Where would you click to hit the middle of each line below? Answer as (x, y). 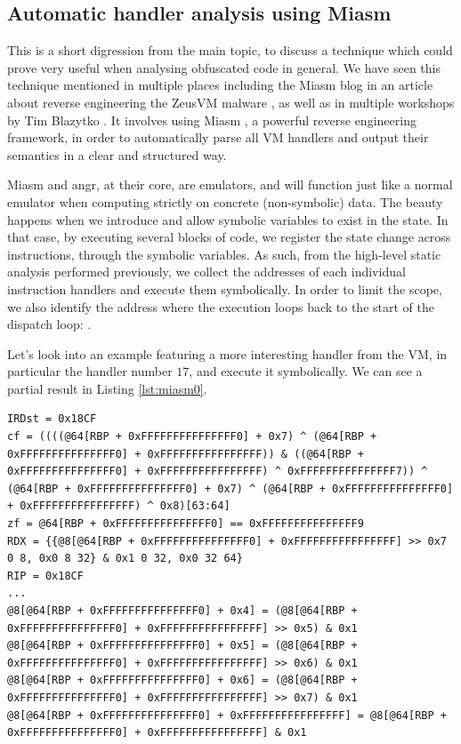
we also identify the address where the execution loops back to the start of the (221, 306)
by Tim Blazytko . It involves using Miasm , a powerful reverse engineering (212, 120)
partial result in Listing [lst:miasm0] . (107, 388)
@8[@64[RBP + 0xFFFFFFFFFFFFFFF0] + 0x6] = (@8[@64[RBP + (182, 680)
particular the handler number (90, 371)
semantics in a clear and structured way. (117, 154)
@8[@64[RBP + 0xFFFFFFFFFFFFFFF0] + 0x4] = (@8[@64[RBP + (182, 611)
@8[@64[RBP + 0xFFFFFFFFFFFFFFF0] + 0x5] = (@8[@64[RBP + (182, 646)
